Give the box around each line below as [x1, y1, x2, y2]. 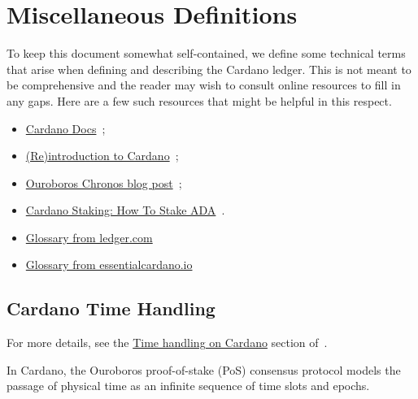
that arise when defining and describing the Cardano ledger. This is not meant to [7, 60, 411, 77]
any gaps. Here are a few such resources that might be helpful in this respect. [7, 92, 392, 109]
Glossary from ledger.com [25, 228, 153, 245]
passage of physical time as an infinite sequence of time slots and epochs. [7, 377, 370, 394]
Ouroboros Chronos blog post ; [25, 174, 182, 191]
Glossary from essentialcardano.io [25, 256, 193, 273]
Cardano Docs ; [25, 119, 106, 137]
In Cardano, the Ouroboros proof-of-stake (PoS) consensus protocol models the [7, 361, 401, 378]
